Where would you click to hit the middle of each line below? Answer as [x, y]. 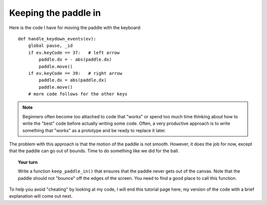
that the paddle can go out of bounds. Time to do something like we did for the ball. [94, 151]
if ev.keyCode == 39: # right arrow [75, 73]
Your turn [28, 162]
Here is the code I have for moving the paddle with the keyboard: [75, 28]
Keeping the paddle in [55, 13]
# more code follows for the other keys [78, 94]
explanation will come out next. [41, 196]
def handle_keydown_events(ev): [57, 39]
